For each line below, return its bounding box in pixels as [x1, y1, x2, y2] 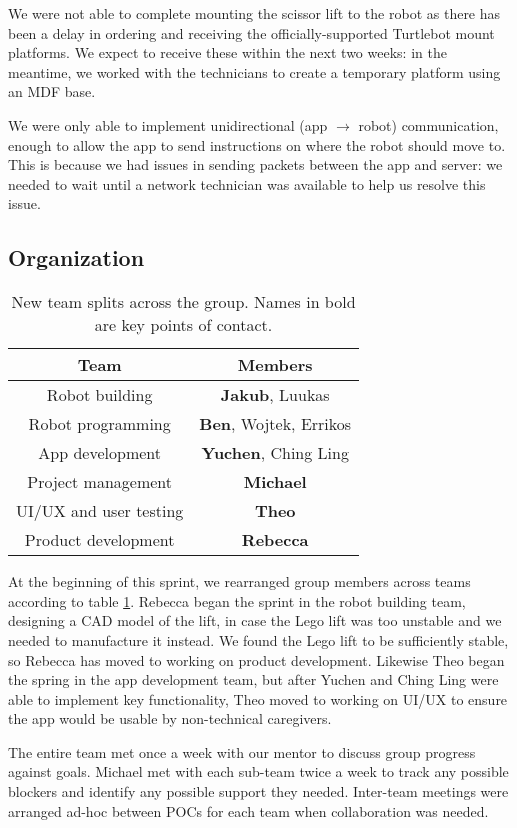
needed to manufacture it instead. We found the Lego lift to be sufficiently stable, [8, 629, 509, 650]
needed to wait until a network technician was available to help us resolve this [8, 173, 486, 194]
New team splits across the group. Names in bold [11, 290, 356, 314]
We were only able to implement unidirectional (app [8, 114, 328, 135]
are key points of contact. [94, 313, 273, 337]
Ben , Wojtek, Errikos [199, 412, 352, 436]
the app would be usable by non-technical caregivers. [8, 708, 332, 729]
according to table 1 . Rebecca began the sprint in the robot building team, [8, 590, 466, 611]
